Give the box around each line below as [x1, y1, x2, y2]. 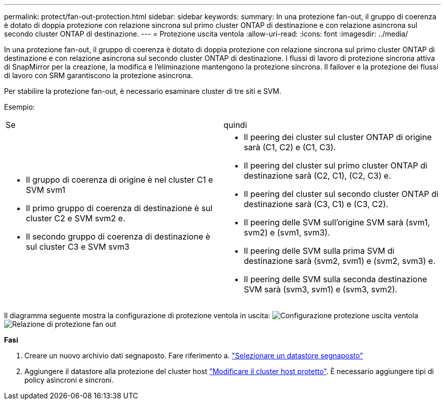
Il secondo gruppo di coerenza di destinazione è [26, 231, 210, 242]
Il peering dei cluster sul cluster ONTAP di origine [244, 132, 432, 142]
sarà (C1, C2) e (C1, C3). [244, 142, 336, 152]
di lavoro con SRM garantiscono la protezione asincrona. [4, 71, 193, 80]
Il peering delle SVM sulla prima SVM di [244, 246, 395, 256]
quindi [224, 120, 247, 130]
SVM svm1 [26, 185, 66, 195]
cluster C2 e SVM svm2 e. [26, 213, 125, 223]
